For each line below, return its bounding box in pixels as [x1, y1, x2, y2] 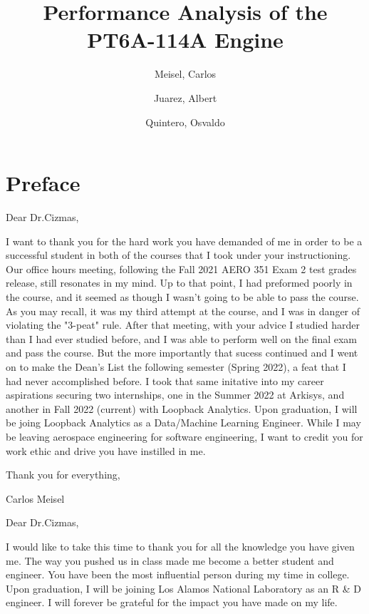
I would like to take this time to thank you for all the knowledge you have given [6, 538, 355, 553]
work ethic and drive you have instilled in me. [6, 443, 206, 458]
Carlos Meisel [6, 491, 65, 506]
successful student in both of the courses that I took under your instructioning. [6, 247, 351, 262]
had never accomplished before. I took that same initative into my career [6, 373, 324, 388]
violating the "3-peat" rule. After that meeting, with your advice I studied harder [6, 317, 360, 332]
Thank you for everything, [6, 467, 120, 482]
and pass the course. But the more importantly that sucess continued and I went [6, 345, 358, 360]
